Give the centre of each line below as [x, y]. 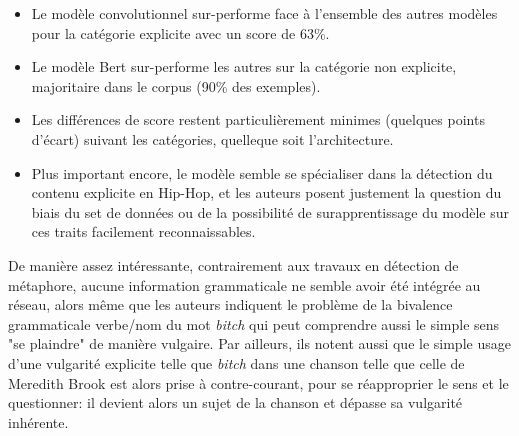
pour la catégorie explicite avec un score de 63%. [180, 32]
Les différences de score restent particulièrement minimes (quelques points [258, 119]
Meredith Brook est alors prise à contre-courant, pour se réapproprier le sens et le [258, 382]
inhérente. [38, 421]
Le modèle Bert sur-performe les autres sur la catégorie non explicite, [244, 66]
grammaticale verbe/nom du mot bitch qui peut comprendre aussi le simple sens [254, 323]
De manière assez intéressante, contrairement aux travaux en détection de [233, 264]
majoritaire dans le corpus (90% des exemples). [176, 85]
